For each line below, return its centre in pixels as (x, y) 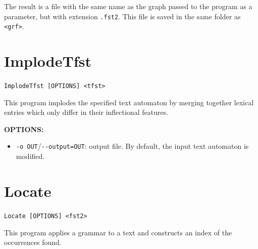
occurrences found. (33, 242)
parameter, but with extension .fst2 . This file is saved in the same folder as (122, 16)
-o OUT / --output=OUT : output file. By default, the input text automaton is (132, 146)
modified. (30, 156)
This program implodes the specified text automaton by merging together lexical (129, 102)
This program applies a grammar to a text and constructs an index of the (118, 232)
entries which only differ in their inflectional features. (86, 112)
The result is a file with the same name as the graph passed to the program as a (128, 6)
